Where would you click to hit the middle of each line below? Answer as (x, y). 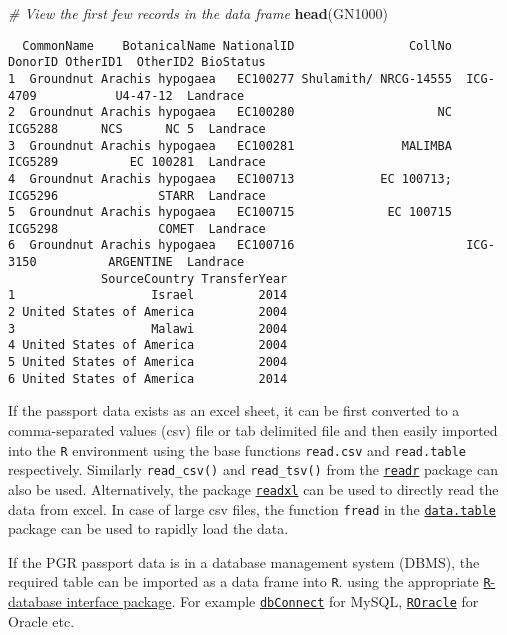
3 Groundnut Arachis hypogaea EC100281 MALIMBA (230, 145)
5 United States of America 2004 (148, 362)
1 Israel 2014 (148, 295)
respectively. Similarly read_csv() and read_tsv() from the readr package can (253, 469)
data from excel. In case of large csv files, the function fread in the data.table (252, 508)
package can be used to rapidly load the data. (148, 528)
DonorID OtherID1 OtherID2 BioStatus (137, 62)
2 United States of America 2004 (148, 312)
